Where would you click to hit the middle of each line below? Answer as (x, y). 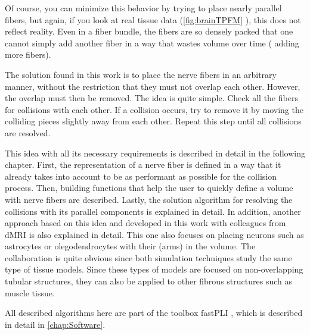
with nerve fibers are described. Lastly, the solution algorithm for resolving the (149, 199)
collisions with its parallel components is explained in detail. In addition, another (153, 211)
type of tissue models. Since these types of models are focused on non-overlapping (154, 269)
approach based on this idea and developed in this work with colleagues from (145, 223)
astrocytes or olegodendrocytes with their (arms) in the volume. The (130, 246)
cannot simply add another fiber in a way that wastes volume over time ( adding (152, 43)
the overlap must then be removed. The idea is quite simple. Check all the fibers (151, 98)
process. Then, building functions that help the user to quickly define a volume (149, 188)
